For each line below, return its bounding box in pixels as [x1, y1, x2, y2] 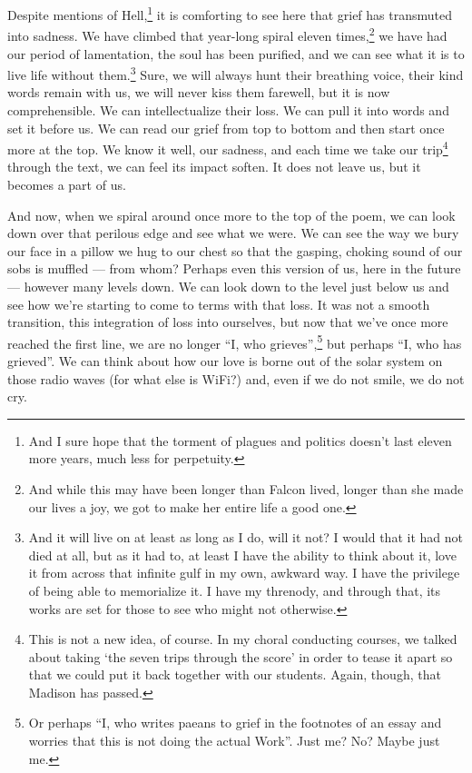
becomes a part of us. [7, 174, 126, 193]
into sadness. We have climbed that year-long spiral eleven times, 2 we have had [7, 24, 447, 45]
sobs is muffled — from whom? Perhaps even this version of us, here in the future [7, 259, 461, 278]
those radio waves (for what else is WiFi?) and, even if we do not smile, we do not [7, 369, 465, 388]
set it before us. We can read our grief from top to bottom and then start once [7, 118, 445, 137]
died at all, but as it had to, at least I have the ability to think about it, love [28, 545, 457, 564]
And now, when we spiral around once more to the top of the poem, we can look [7, 205, 456, 224]
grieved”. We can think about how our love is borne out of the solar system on [7, 351, 443, 370]
